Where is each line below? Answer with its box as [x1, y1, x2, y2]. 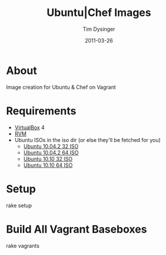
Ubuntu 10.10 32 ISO [23, 155, 72, 162]
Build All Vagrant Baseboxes [6, 222, 147, 236]
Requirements [6, 104, 77, 118]
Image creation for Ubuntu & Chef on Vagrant [6, 83, 116, 91]
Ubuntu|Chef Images [47, 6, 151, 20]
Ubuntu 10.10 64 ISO [23, 162, 73, 169]
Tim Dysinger [82, 25, 115, 33]
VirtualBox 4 [14, 124, 45, 131]
